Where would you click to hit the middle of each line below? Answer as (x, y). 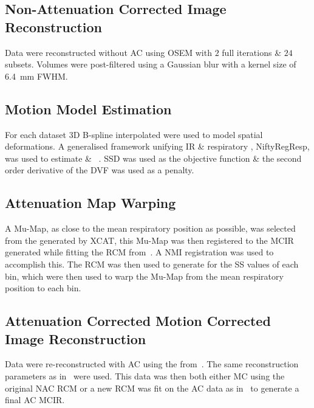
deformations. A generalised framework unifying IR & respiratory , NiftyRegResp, (157, 146)
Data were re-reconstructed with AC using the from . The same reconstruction (152, 364)
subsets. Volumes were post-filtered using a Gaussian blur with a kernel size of (151, 64)
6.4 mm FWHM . (36, 76)
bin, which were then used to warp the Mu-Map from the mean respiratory (144, 276)
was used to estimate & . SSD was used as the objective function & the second (153, 158)
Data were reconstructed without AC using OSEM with (108, 52)
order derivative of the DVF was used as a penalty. (100, 170)
